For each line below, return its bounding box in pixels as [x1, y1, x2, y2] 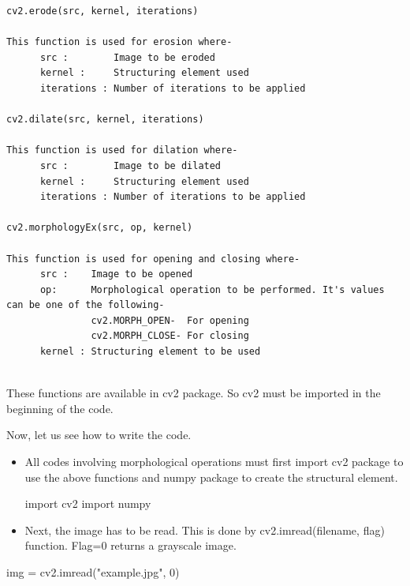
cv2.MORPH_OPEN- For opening [91, 314, 249, 326]
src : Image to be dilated [39, 160, 222, 171]
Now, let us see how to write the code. [6, 426, 192, 443]
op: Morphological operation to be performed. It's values [39, 284, 385, 295]
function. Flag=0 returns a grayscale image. [24, 537, 237, 554]
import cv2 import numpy [24, 495, 151, 512]
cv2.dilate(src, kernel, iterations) [6, 114, 204, 126]
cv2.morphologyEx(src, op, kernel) [6, 222, 193, 234]
